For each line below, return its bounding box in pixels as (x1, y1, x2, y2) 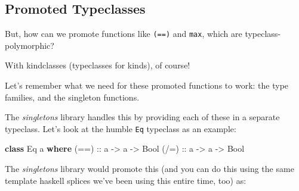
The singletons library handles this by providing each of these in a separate (5, 111, 280, 123)
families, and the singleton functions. (5, 90, 140, 103)
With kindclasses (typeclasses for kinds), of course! (5, 59, 190, 71)
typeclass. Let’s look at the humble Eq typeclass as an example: (5, 122, 236, 134)
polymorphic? (5, 39, 54, 51)
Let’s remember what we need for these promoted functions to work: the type (5, 79, 289, 92)
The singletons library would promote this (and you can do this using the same (5, 162, 294, 175)
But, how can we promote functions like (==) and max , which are (5, 27, 242, 40)
